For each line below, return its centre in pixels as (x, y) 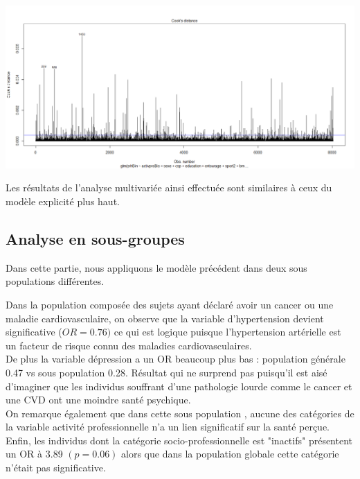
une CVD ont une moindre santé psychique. (98, 400)
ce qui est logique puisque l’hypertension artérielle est (227, 332)
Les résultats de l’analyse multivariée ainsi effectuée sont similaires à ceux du (169, 188)
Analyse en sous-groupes (95, 238)
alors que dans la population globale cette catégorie (230, 454)
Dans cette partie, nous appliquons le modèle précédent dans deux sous (156, 267)
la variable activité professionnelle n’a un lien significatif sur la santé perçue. (168, 427)
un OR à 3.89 (34, 454)
